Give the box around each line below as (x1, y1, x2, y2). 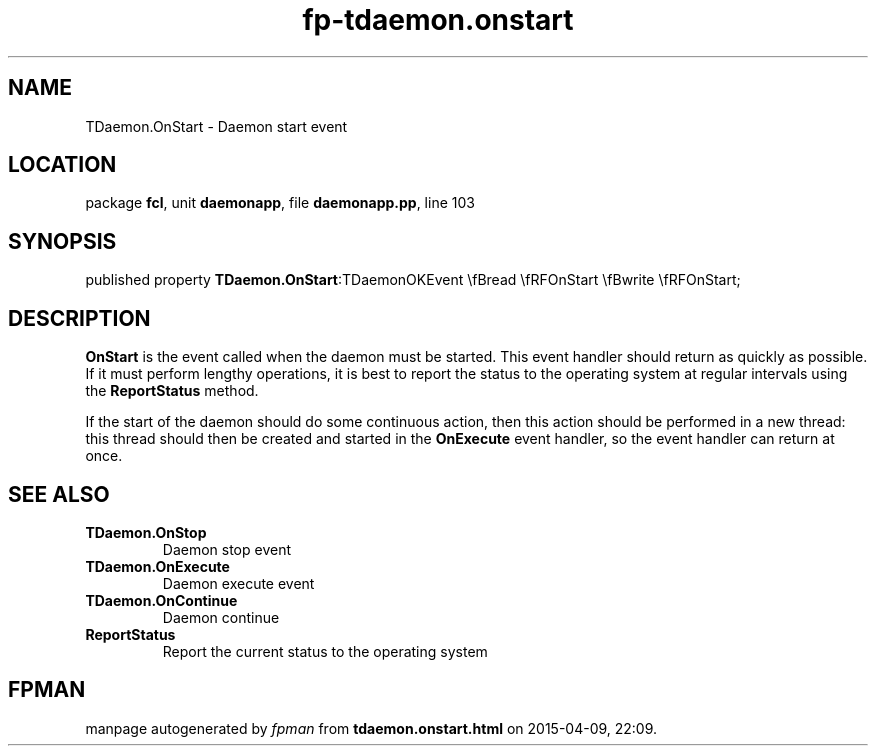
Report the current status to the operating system (162, 642, 488, 660)
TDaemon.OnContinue (85, 591, 238, 609)
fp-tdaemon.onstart (302, 3, 574, 37)
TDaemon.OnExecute (85, 557, 230, 575)
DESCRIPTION (8, 305, 151, 331)
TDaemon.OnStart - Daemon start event (85, 117, 348, 135)
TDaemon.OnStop (85, 523, 207, 541)
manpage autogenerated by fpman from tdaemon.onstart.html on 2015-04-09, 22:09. (85, 719, 658, 737)
